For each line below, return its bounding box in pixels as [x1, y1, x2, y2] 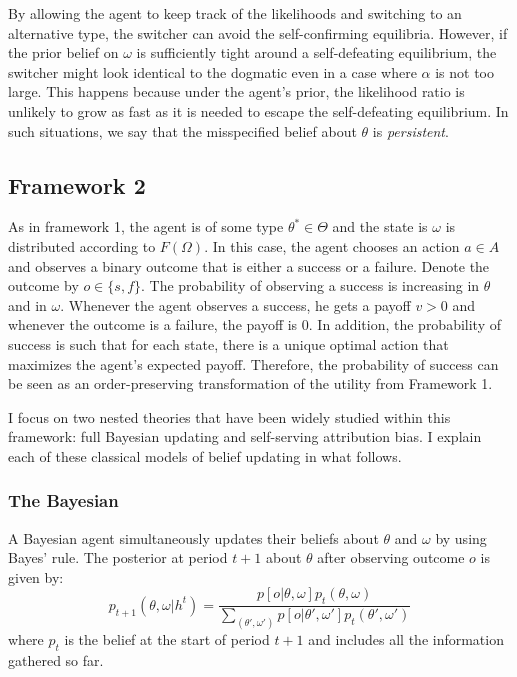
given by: [8, 566, 64, 587]
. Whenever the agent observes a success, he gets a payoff [60, 294, 411, 315]
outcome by [8, 275, 79, 296]
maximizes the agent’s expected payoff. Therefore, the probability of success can [8, 353, 499, 374]
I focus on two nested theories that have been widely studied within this [8, 406, 451, 427]
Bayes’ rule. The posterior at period [8, 547, 228, 568]
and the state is [332, 216, 428, 237]
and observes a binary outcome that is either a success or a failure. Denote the [8, 255, 490, 276]
